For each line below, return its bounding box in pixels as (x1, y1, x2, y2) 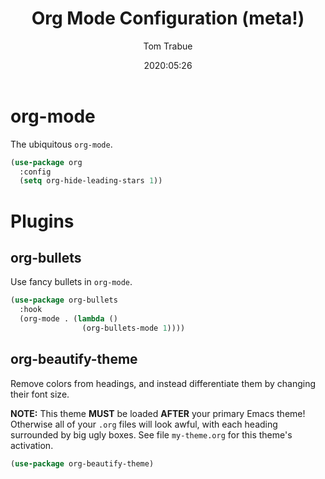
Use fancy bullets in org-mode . (10, 276, 133, 288)
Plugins (10, 210, 75, 232)
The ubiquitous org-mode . (10, 138, 113, 150)
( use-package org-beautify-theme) (10, 458, 155, 469)
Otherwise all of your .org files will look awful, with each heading (10, 418, 278, 430)
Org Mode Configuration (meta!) (31, 7, 305, 30)
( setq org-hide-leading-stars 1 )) (19, 176, 163, 186)
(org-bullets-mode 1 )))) (81, 323, 186, 333)
